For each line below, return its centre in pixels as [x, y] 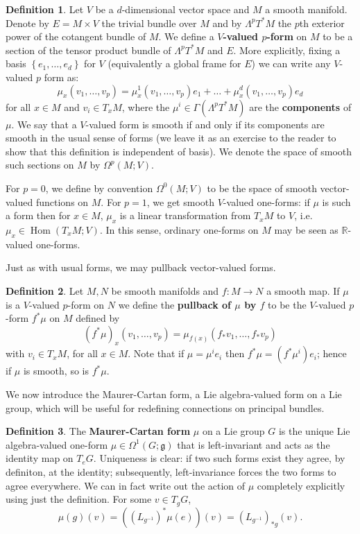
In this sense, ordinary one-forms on [182, 229]
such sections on [40, 165]
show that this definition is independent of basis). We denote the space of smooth [179, 151]
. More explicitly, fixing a [287, 50]
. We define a [186, 36]
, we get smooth [181, 201]
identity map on [40, 458]
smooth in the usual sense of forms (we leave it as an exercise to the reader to [171, 138]
